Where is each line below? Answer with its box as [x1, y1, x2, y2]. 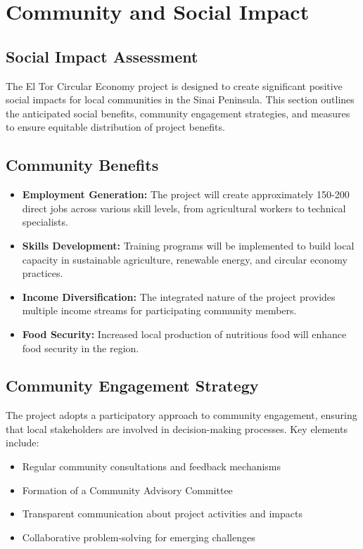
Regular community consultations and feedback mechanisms [22, 459, 281, 474]
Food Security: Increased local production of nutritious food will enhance [22, 326, 347, 341]
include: [6, 435, 39, 450]
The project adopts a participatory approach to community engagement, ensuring [6, 408, 357, 422]
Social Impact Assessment [6, 45, 198, 67]
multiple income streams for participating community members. [22, 303, 297, 318]
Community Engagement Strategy [6, 375, 259, 396]
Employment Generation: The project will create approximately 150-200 [22, 187, 350, 202]
